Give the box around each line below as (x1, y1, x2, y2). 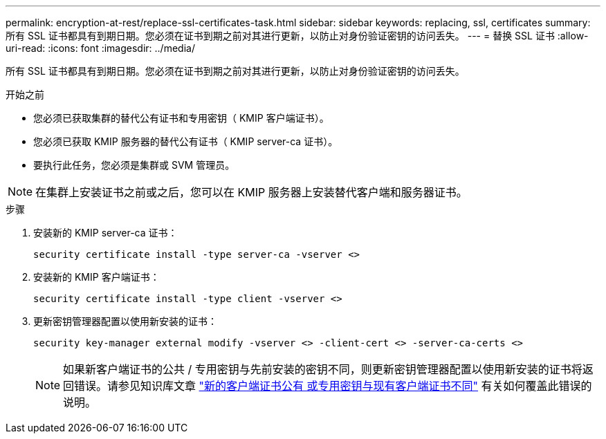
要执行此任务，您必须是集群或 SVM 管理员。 (33, 159, 235, 171)
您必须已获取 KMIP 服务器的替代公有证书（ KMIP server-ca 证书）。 (33, 136, 338, 147)
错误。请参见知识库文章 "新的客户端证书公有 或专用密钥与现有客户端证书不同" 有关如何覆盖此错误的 (74, 379, 592, 393)
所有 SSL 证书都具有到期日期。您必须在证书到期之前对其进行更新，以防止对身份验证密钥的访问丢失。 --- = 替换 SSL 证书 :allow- (6, 30, 589, 41)
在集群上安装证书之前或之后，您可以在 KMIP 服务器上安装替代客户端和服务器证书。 (35, 185, 468, 199)
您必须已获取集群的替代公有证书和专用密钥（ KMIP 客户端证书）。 (33, 112, 329, 124)
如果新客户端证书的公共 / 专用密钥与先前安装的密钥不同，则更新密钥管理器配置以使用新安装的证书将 (63, 362, 582, 376)
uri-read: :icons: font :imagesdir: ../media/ (6, 42, 195, 54)
